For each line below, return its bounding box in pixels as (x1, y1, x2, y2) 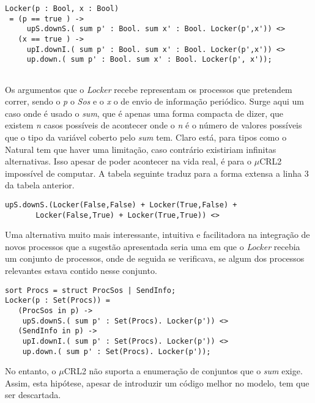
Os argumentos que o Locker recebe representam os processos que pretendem (5, 83, 292, 95)
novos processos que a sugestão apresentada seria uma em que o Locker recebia (5, 240, 300, 253)
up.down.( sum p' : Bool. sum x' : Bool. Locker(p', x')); (26, 55, 272, 64)
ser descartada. (5, 388, 61, 401)
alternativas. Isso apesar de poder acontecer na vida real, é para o (5, 155, 252, 168)
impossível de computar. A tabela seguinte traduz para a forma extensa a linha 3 (5, 166, 309, 179)
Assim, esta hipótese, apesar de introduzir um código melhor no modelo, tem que (5, 376, 309, 389)
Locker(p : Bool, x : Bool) (5, 4, 119, 13)
